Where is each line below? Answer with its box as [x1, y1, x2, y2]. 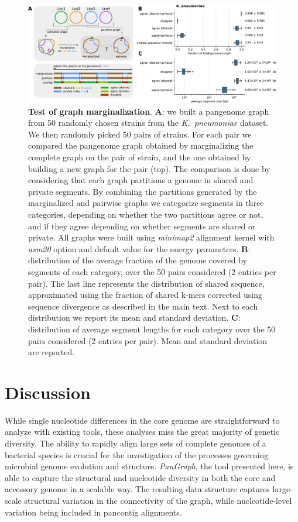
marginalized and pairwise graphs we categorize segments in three [28, 197, 264, 209]
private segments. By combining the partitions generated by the [28, 185, 257, 197]
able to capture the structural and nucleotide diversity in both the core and [5, 471, 276, 483]
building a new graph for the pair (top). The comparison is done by [28, 162, 270, 174]
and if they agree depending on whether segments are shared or [28, 219, 256, 232]
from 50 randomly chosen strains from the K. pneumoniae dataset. [28, 116, 269, 129]
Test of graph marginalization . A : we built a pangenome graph [28, 105, 269, 117]
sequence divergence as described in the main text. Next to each [28, 300, 258, 312]
